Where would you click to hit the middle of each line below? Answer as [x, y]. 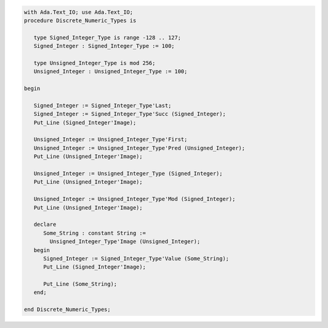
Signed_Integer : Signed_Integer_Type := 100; [104, 46]
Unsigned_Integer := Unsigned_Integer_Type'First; [111, 139]
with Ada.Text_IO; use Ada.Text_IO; [79, 12]
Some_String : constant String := [94, 233]
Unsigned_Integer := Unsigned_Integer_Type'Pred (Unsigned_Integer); [139, 148]
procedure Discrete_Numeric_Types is [80, 20]
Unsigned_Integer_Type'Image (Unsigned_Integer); [125, 242]
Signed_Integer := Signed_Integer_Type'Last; [103, 105]
